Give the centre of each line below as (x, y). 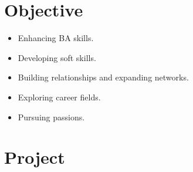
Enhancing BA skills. (56, 38)
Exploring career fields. (59, 97)
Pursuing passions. (51, 117)
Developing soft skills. (57, 57)
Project (35, 157)
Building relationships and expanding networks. (103, 77)
